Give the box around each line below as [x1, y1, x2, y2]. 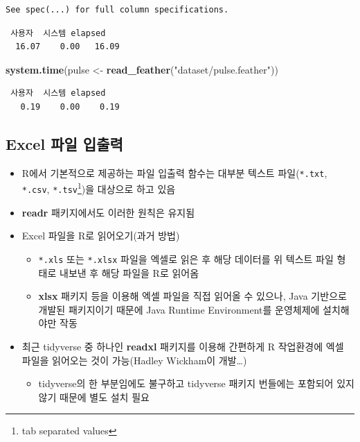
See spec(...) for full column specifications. [6, 5, 229, 15]
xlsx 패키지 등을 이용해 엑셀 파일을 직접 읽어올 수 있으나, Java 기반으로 [38, 289, 347, 303]
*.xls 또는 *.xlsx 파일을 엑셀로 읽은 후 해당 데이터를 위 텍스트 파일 [38, 251, 334, 266]
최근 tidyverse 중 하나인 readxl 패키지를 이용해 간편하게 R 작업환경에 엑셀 [21, 339, 344, 353]
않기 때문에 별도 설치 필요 [38, 389, 150, 404]
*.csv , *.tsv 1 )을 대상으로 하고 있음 [21, 180, 176, 196]
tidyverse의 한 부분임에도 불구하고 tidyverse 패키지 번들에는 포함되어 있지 [38, 376, 354, 391]
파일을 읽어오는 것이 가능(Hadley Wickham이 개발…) [21, 352, 247, 367]
